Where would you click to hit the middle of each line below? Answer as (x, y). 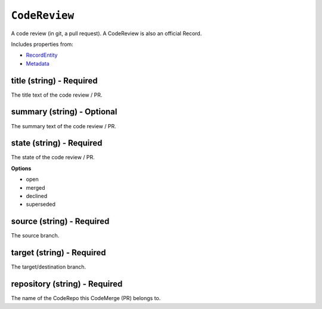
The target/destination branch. (49, 267)
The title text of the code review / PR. (57, 95)
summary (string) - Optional (64, 112)
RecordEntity (42, 55)
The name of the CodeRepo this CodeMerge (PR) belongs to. (86, 298)
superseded (41, 204)
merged (35, 187)
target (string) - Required (59, 253)
